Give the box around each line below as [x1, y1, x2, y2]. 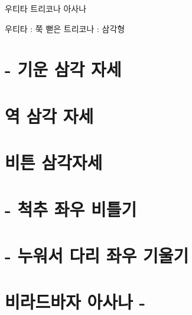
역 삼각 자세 [5, 103, 94, 128]
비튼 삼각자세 [5, 150, 103, 174]
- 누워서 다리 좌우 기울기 [5, 243, 189, 267]
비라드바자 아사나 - [5, 289, 146, 314]
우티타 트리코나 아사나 [5, 2, 87, 14]
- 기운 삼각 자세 [5, 57, 122, 81]
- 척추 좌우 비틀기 [5, 196, 137, 221]
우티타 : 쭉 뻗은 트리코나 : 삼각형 [5, 22, 125, 34]
